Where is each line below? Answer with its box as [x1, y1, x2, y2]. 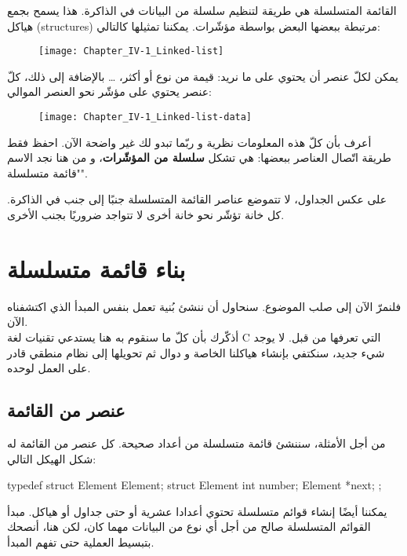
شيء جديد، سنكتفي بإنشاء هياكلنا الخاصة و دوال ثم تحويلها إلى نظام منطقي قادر [7, 344, 385, 360]
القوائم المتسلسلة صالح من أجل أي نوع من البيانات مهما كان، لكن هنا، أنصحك [7, 518, 371, 535]
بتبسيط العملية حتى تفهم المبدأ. [7, 533, 154, 550]
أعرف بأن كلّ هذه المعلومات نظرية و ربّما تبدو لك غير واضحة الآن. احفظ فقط [7, 134, 372, 150]
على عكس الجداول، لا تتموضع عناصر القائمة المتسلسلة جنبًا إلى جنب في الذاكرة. [7, 191, 387, 207]
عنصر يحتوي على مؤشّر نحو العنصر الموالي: [7, 83, 212, 100]
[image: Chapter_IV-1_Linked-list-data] [38, 112, 253, 123]
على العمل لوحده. [7, 360, 91, 376]
